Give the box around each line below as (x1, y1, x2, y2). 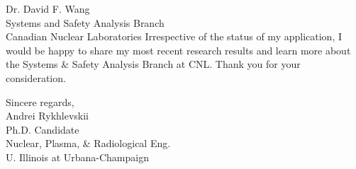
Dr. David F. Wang (6, 1, 90, 16)
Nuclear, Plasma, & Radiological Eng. (6, 136, 171, 151)
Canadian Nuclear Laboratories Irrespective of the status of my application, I (6, 29, 342, 44)
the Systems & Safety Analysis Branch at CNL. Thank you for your (6, 57, 301, 71)
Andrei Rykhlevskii (6, 108, 89, 123)
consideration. (6, 70, 66, 85)
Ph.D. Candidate (6, 122, 79, 136)
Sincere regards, (6, 94, 74, 109)
